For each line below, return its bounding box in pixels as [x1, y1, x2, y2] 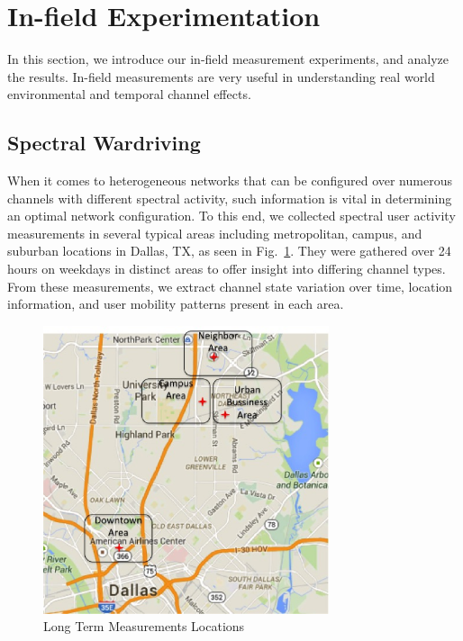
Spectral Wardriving [7, 129, 201, 157]
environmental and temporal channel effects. [7, 85, 251, 104]
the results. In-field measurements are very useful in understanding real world [7, 67, 435, 86]
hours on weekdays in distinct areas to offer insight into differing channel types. [7, 259, 446, 278]
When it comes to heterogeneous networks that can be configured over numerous [7, 171, 452, 190]
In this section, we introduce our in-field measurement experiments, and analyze [7, 50, 449, 68]
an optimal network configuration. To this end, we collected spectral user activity [7, 206, 456, 225]
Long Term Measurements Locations [43, 617, 245, 636]
